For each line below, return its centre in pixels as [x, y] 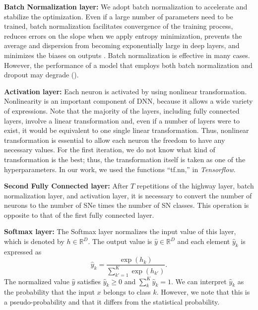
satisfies [89, 281]
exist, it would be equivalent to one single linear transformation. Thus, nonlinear [127, 130]
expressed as [23, 251]
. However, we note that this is [203, 292]
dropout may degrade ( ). [41, 75]
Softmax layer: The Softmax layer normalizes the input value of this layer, [120, 231]
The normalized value [37, 281]
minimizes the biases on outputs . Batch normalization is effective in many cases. [127, 55]
